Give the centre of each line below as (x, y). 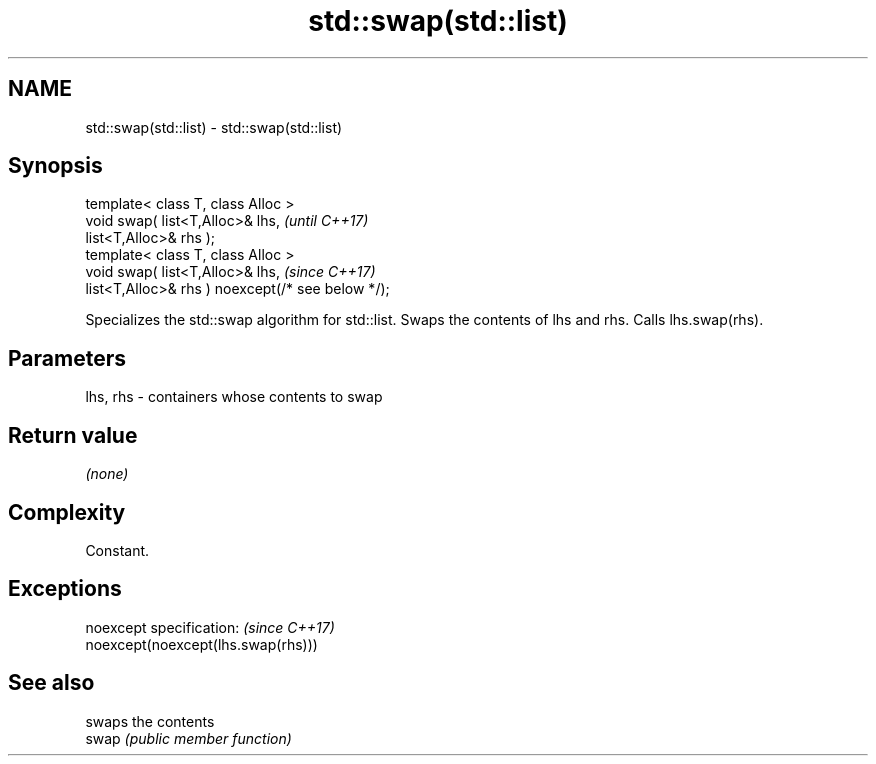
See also (51, 683)
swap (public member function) (188, 738)
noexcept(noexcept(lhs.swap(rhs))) (201, 644)
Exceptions (65, 589)
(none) (107, 474)
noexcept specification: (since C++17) (210, 627)
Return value (73, 435)
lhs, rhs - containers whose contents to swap (234, 397)
